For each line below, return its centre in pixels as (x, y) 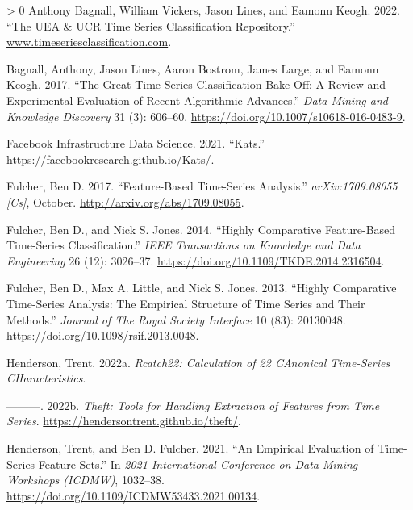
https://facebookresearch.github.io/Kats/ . (111, 159)
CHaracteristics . (46, 378)
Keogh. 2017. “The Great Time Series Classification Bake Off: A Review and (196, 84)
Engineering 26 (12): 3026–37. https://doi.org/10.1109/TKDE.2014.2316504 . (196, 260)
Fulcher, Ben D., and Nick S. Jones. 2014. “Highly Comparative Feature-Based (201, 229)
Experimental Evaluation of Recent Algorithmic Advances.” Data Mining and (197, 100)
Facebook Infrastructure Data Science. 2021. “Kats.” (136, 143)
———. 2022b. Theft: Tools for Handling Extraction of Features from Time (193, 405)
